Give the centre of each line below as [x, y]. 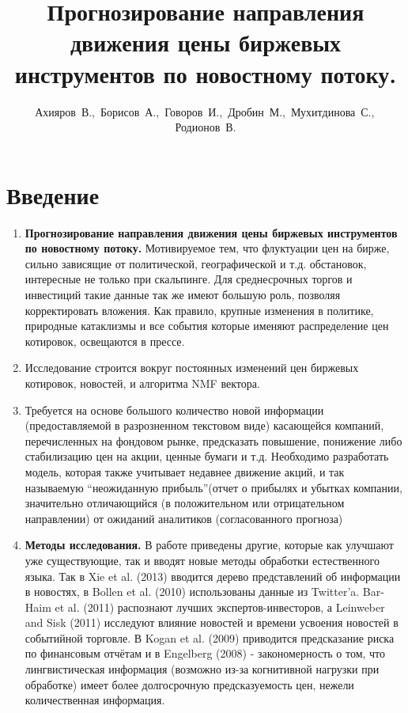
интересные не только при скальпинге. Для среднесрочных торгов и [189, 279]
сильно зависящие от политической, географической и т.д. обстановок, [196, 263]
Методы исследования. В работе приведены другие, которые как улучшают [209, 545]
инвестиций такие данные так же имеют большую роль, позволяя [183, 294]
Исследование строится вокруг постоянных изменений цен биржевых [192, 368]
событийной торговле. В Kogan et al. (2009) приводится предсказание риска [210, 637]
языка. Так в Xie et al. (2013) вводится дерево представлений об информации [213, 576]
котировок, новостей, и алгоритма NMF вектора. [142, 383]
